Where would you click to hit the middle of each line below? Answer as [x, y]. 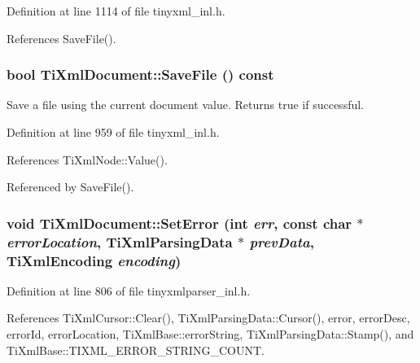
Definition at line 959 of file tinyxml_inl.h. [113, 132]
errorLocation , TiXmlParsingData [120, 241]
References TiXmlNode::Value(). [87, 159]
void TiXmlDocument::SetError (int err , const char [179, 223]
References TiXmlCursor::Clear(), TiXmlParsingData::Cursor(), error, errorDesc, [208, 318]
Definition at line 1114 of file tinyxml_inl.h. [116, 11]
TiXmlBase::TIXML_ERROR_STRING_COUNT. [136, 350]
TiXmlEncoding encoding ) [94, 260]
